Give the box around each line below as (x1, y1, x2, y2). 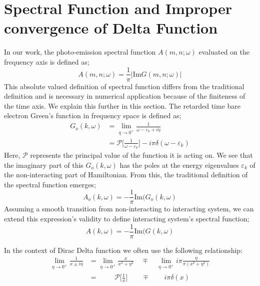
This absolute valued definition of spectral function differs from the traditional (4, 81, 244, 91)
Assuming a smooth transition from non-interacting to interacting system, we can (4, 203, 254, 214)
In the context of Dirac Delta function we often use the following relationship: (4, 244, 243, 255)
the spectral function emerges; (4, 179, 96, 189)
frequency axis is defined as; (4, 56, 89, 67)
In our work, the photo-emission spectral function (4, 47, 156, 57)
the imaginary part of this (4, 159, 83, 170)
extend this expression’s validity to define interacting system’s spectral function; (4, 213, 249, 224)
